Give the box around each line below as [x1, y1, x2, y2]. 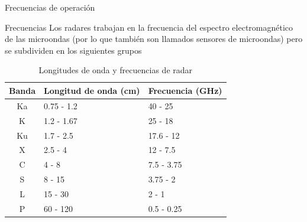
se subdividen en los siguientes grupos [5, 44, 142, 56]
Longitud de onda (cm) [44, 84, 140, 96]
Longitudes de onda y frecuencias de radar [38, 64, 193, 76]
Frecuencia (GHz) [148, 84, 222, 96]
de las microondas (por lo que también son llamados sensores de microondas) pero [5, 32, 303, 45]
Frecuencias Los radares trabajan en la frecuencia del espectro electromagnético [5, 21, 293, 33]
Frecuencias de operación [5, 1, 95, 13]
